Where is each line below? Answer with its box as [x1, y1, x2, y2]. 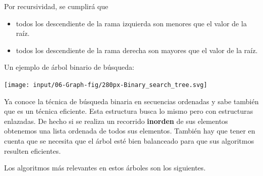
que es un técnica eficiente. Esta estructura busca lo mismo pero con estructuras [4, 106, 253, 116]
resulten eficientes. [4, 145, 61, 156]
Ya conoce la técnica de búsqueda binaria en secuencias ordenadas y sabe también [4, 96, 259, 106]
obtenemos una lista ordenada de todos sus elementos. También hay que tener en [4, 125, 255, 136]
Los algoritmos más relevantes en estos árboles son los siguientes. [4, 162, 206, 173]
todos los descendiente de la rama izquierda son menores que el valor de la [16, 18, 247, 28]
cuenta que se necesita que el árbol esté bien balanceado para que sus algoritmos [4, 136, 254, 146]
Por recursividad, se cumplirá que [4, 1, 108, 11]
